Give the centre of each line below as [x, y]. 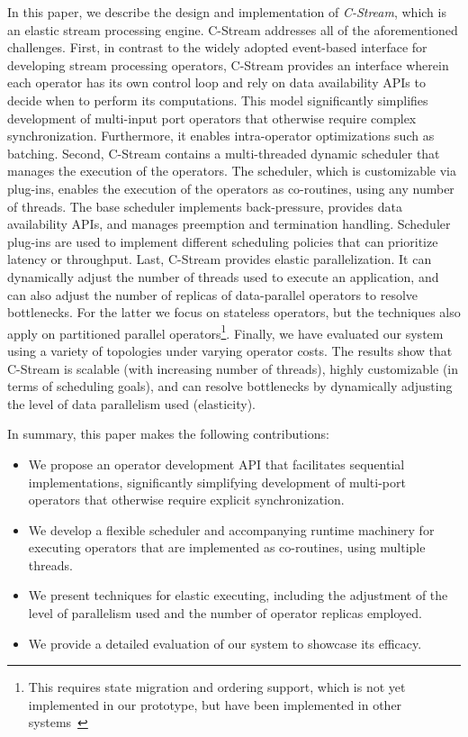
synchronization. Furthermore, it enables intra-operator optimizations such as [221, 136]
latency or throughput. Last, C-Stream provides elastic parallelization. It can [220, 259]
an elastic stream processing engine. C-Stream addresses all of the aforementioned [233, 29]
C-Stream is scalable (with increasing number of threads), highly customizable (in [233, 368]
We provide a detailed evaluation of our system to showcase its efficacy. [225, 643]
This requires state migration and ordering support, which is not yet [217, 687]
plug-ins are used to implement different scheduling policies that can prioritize [223, 241]
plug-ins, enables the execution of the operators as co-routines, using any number [231, 188]
